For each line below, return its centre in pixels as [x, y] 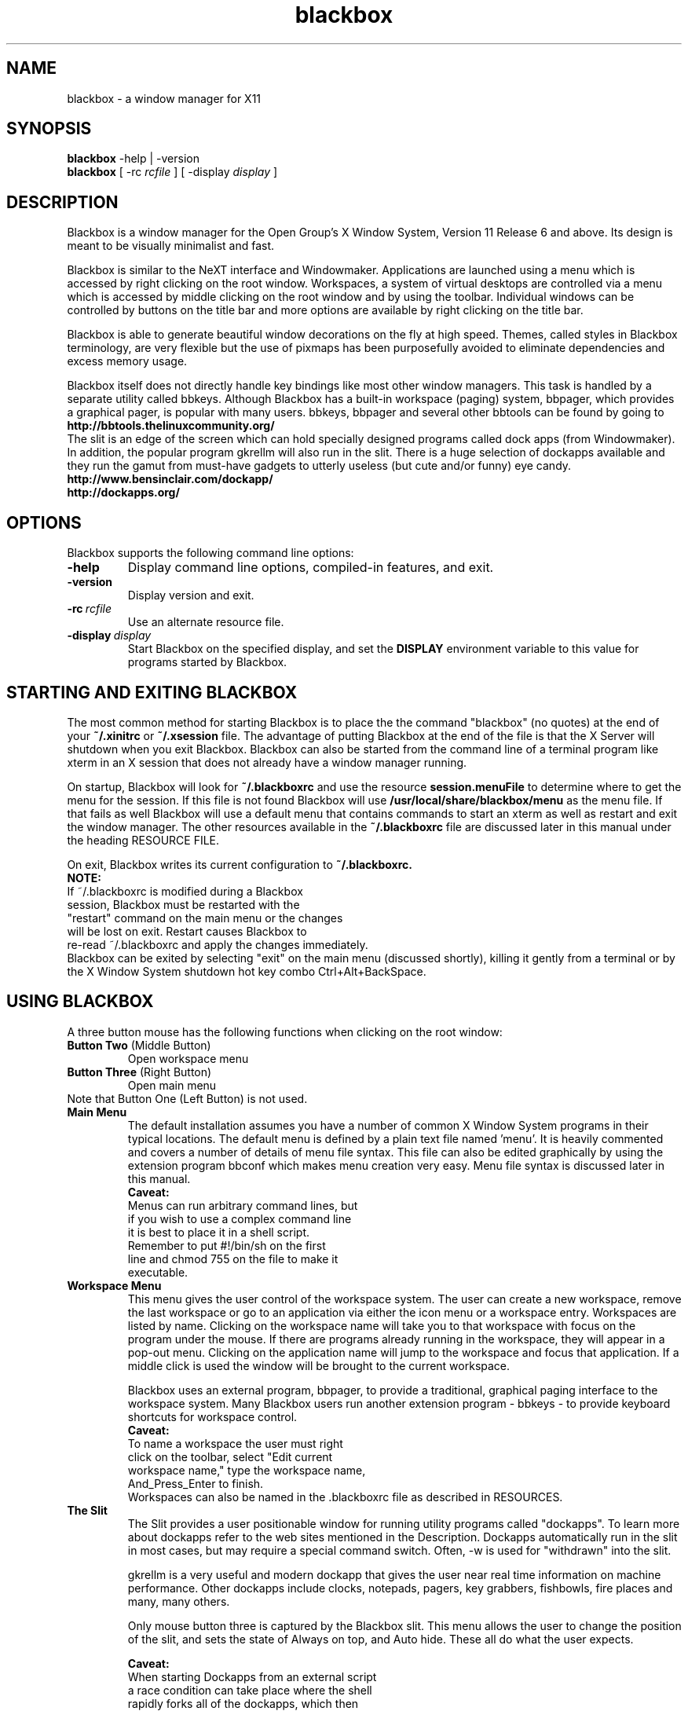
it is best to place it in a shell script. [218, 1232]
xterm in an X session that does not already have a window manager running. [267, 762]
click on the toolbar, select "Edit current [230, 1456]
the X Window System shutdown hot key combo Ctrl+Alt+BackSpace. [247, 971]
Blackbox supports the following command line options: [210, 553]
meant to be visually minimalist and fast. [171, 246]
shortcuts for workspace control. [212, 1416]
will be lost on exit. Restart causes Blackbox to [187, 931]
